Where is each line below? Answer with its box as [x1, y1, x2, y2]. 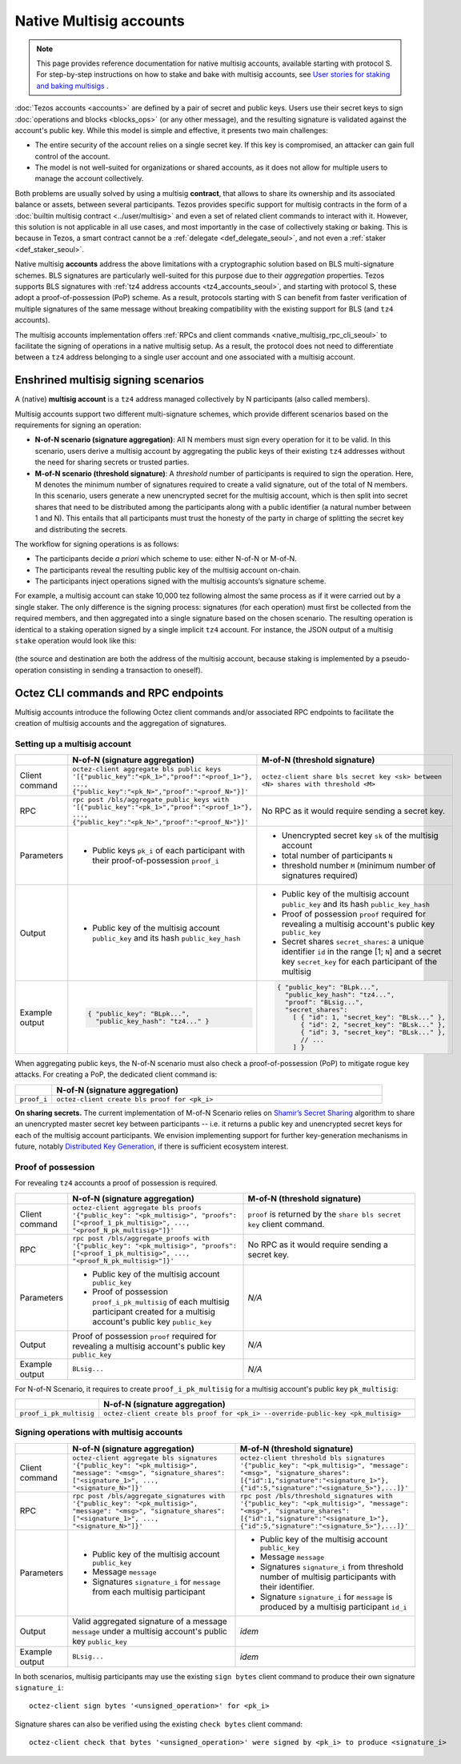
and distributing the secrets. [34, 524, 128, 534]
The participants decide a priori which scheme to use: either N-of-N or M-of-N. [34, 554, 298, 563]
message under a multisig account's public [72, 1626, 228, 1637]
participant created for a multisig [92, 1305, 216, 1317]
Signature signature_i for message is [259, 1591, 393, 1602]
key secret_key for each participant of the [281, 956, 438, 968]
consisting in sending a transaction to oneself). [48, 665, 203, 675]
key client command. [247, 1218, 325, 1229]
